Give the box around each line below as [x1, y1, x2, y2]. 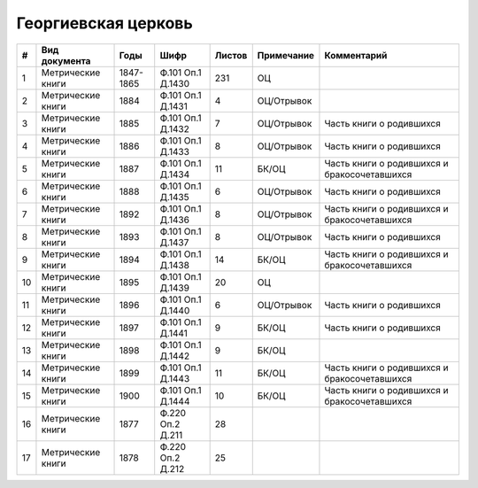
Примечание [257, 49, 314, 61]
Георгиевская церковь [16, 13, 194, 33]
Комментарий [324, 49, 388, 61]
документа [41, 54, 91, 66]
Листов [214, 49, 248, 61]
